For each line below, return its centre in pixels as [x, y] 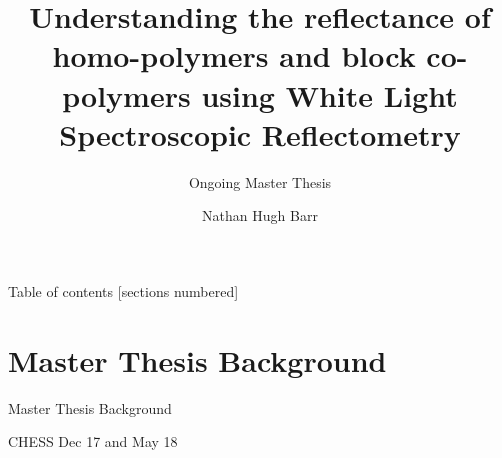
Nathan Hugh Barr [260, 215]
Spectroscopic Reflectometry [260, 133]
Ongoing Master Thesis [260, 181]
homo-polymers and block [234, 55]
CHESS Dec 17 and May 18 [93, 441]
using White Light [329, 94]
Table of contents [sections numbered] [123, 290]
